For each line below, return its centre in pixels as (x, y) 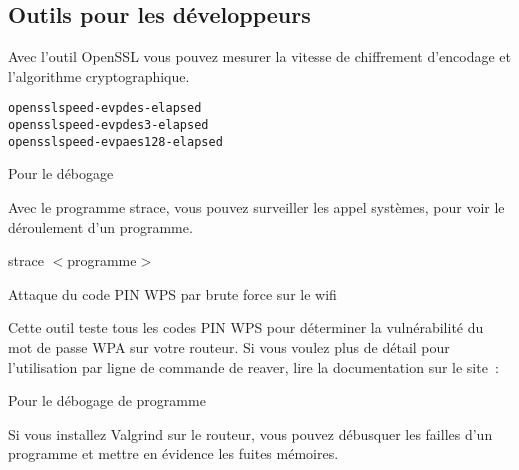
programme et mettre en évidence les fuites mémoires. (173, 453)
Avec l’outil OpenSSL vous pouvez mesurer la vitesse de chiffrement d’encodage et (260, 56)
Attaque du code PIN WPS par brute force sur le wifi (172, 293)
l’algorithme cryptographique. (99, 75)
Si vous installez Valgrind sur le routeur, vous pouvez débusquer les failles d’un (250, 433)
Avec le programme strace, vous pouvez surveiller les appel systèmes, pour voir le (256, 206)
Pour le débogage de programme (107, 400)
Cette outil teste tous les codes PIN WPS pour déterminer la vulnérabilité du (246, 327)
